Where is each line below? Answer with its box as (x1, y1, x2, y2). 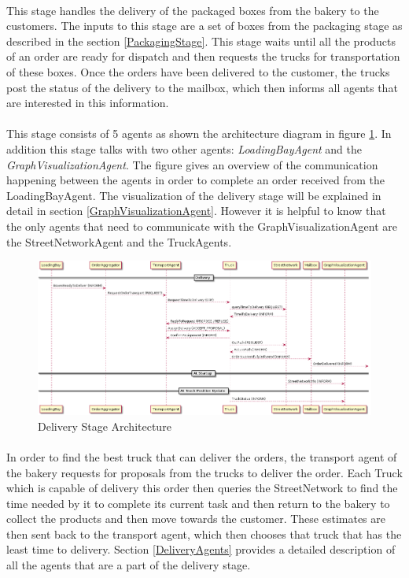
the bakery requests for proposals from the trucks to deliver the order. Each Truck (6, 464, 403, 480)
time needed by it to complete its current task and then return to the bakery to (6, 495, 390, 511)
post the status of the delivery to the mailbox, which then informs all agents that (6, 79, 398, 95)
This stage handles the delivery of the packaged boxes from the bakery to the (6, 2, 379, 18)
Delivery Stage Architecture (38, 417, 171, 434)
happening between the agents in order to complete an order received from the (6, 172, 385, 188)
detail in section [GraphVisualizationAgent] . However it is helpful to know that (6, 202, 386, 219)
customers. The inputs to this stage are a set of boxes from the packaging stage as (6, 17, 403, 34)
